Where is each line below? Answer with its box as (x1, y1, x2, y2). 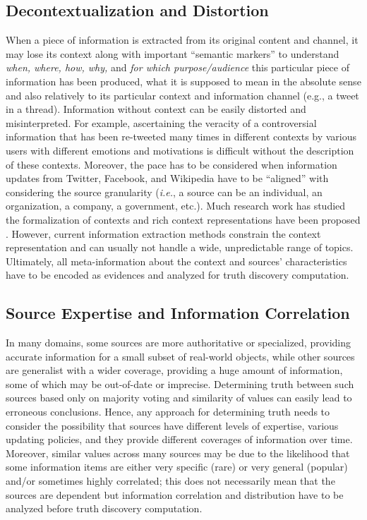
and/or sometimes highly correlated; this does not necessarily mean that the (6, 473, 335, 488)
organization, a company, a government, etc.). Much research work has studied (6, 198, 346, 213)
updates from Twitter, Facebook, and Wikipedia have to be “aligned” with (6, 171, 329, 186)
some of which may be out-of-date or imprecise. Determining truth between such (6, 376, 354, 391)
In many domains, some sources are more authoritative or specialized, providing (6, 335, 351, 350)
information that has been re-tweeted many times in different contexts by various (6, 129, 357, 144)
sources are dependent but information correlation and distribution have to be (6, 487, 344, 502)
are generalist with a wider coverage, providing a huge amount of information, (6, 363, 343, 377)
